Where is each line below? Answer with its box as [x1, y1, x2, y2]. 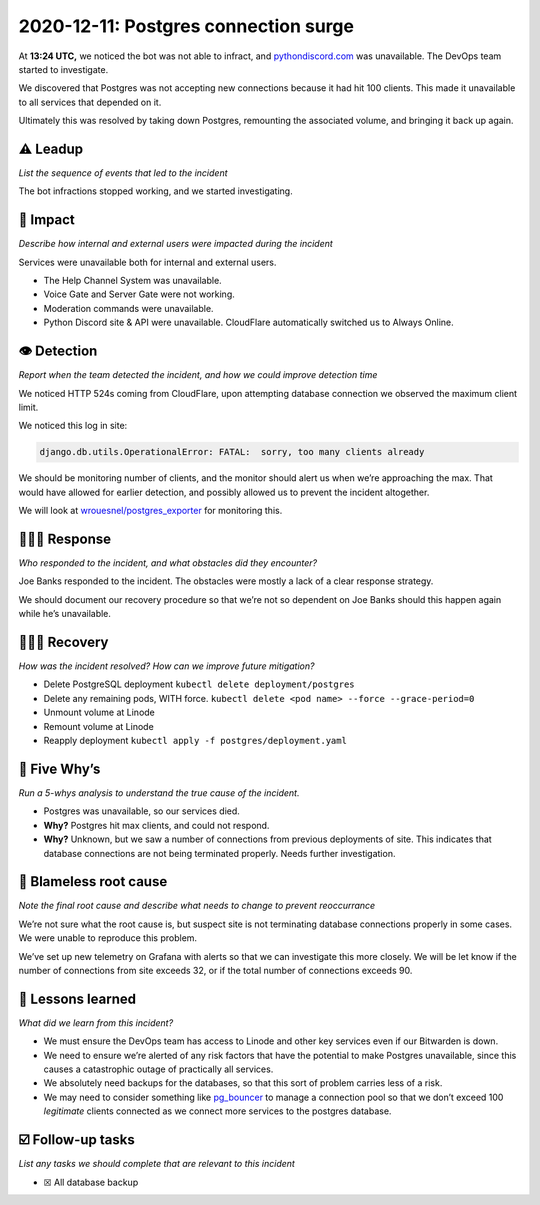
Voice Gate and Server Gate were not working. [43, 288, 235, 300]
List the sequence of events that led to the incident [18, 167, 229, 179]
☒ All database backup [43, 1176, 139, 1188]
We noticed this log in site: [18, 420, 128, 432]
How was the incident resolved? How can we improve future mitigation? [18, 660, 315, 672]
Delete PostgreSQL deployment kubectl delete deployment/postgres [43, 678, 355, 690]
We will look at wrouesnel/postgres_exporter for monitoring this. [18, 505, 283, 517]
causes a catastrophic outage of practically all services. [43, 1063, 274, 1075]
